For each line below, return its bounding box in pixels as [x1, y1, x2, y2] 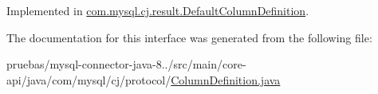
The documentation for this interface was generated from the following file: [6, 29, 372, 45]
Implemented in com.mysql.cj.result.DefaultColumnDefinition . [6, 2, 309, 18]
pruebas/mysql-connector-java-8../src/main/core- [6, 56, 246, 72]
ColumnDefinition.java [171, 71, 281, 88]
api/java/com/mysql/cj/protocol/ [6, 71, 171, 88]
